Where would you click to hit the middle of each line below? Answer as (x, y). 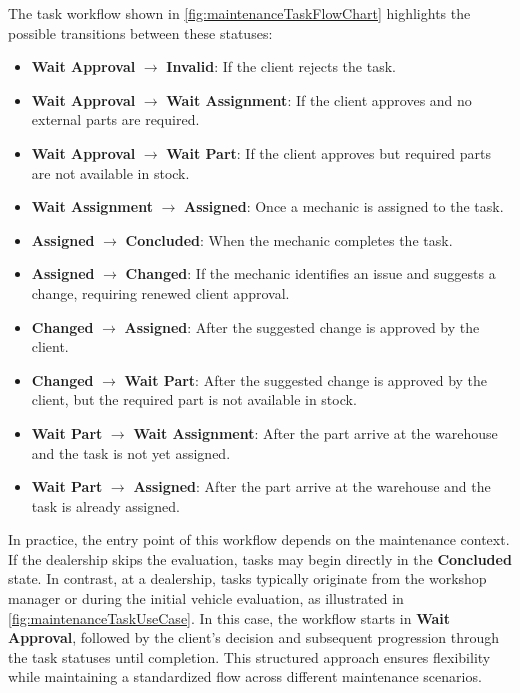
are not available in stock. (110, 172)
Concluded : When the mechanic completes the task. (289, 239)
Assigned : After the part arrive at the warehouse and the (312, 486)
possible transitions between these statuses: (140, 32)
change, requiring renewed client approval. (160, 292)
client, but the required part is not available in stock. (194, 399)
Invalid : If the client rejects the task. (281, 66)
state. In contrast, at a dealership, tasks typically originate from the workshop (247, 578)
